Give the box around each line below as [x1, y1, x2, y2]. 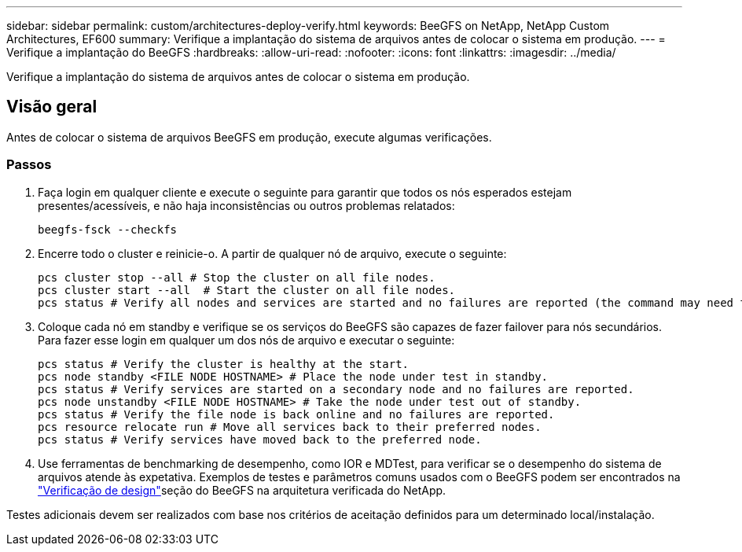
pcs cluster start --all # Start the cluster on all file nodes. [38, 283, 456, 296]
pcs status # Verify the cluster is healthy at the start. [38, 357, 410, 370]
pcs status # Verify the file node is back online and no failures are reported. [38, 407, 555, 421]
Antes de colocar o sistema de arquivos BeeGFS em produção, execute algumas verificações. [6, 130, 492, 144]
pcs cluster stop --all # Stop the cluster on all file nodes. [38, 270, 435, 284]
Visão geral [6, 97, 97, 117]
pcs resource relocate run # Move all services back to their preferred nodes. [38, 420, 542, 433]
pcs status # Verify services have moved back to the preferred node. [38, 432, 482, 446]
